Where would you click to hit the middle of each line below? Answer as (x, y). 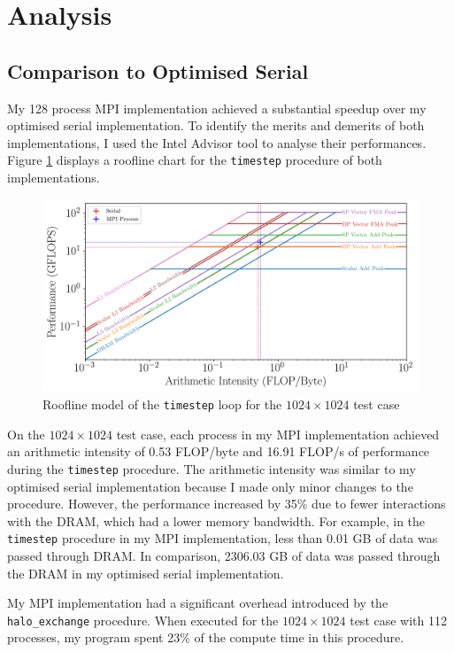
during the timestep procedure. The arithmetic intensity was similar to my (212, 468)
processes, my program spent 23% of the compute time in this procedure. (206, 637)
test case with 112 (398, 620)
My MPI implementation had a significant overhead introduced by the (198, 603)
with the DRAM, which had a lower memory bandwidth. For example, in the (216, 520)
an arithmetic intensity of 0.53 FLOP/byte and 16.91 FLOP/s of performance (219, 451)
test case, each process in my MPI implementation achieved (278, 434)
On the (26, 434)
